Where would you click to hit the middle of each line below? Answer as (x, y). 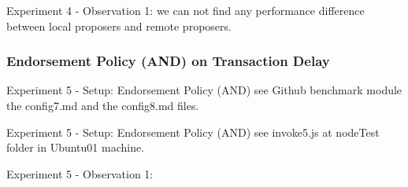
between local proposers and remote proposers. (119, 26)
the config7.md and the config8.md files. (103, 105)
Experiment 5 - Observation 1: (80, 173)
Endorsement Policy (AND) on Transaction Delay (168, 61)
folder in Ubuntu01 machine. (76, 147)
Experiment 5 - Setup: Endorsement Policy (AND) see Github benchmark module (204, 90)
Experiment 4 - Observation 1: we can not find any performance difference (185, 10)
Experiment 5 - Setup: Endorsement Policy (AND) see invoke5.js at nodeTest (193, 132)
